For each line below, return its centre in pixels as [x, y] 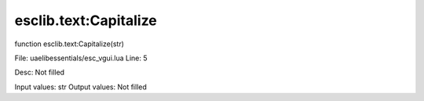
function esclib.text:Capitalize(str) [69, 44]
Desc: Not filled [40, 72]
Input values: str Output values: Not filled [80, 87]
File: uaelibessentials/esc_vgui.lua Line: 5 [81, 58]
